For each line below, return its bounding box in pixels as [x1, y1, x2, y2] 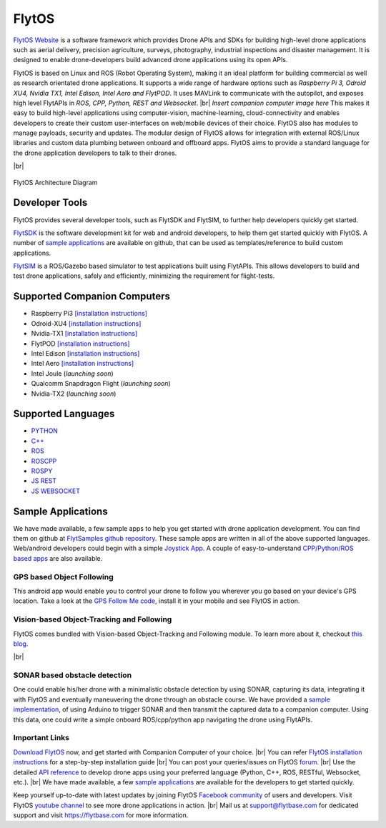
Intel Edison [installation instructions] [31, 349, 140, 357]
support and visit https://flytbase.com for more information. [13, 811, 189, 819]
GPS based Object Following [13, 572, 114, 582]
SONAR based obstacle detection [13, 670, 132, 680]
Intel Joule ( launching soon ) [31, 369, 114, 378]
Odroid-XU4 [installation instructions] [31, 319, 142, 328]
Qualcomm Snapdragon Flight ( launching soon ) [31, 379, 171, 388]
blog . [13, 639, 29, 648]
